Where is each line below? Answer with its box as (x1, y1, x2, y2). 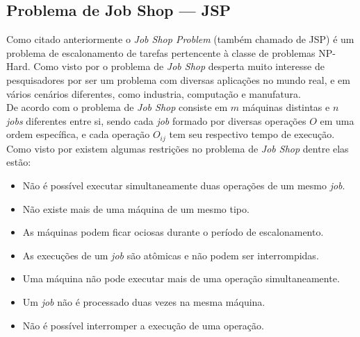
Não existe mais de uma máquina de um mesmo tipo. (22, 201, 249, 216)
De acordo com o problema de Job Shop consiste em (6, 100, 228, 114)
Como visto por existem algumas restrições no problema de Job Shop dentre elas (6, 141, 349, 155)
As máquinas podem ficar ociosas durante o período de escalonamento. (22, 225, 324, 239)
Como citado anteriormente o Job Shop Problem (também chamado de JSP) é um (6, 32, 354, 46)
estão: (6, 155, 31, 169)
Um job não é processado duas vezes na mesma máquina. (22, 294, 265, 309)
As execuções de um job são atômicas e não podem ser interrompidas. (22, 248, 319, 262)
